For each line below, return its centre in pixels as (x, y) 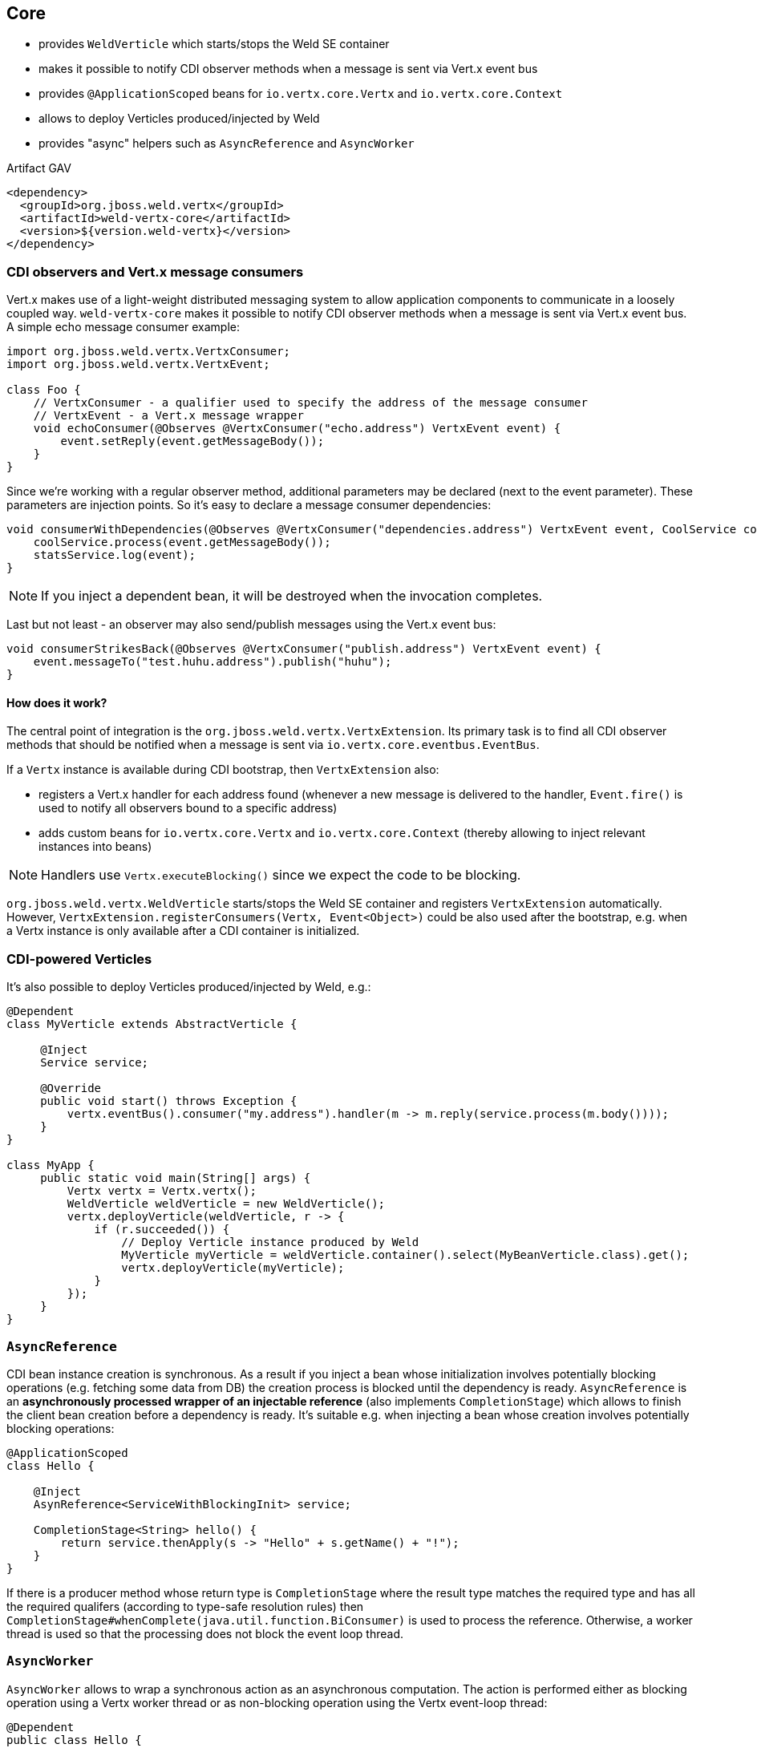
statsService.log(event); (115, 555)
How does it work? (57, 702)
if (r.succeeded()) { (162, 1230)
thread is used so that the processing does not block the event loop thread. (205, 1633)
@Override (71, 1088)
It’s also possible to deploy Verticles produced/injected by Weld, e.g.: (189, 987)
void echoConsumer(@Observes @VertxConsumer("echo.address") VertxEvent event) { (297, 429)
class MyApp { (51, 1165)
